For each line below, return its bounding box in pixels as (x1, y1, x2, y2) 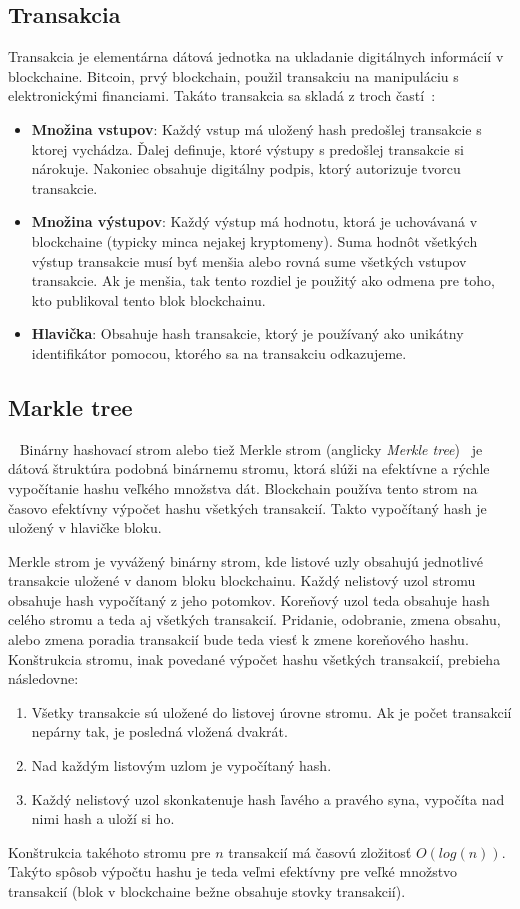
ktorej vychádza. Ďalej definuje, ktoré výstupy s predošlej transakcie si (31, 138, 464, 159)
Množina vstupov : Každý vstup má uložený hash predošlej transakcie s (31, 118, 482, 139)
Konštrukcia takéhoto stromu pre (8, 841, 211, 862)
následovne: (8, 668, 79, 689)
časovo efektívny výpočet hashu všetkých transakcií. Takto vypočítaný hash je (8, 497, 487, 518)
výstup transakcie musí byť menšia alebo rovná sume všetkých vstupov (31, 250, 467, 271)
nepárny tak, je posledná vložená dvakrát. (31, 721, 288, 742)
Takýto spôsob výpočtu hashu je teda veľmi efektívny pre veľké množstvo (8, 861, 458, 882)
